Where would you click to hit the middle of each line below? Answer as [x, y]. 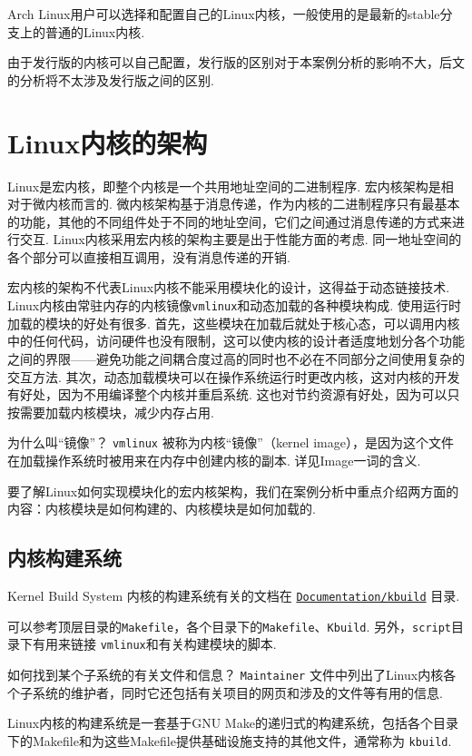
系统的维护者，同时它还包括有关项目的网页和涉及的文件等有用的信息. [237, 692]
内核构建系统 [64, 558]
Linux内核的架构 [108, 142]
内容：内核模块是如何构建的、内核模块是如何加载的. [162, 509]
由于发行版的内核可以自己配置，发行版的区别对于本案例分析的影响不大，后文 [236, 62]
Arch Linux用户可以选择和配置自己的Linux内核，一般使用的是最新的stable [224, 14]
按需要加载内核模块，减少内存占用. [111, 412]
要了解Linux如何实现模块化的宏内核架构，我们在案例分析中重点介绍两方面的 [233, 491]
